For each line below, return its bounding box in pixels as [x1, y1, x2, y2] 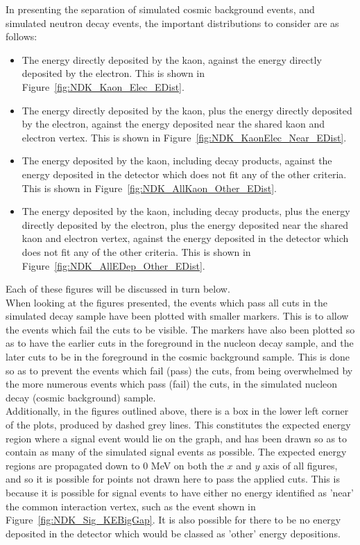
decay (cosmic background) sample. [6, 390, 156, 404]
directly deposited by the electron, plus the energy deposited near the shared [22, 217, 349, 232]
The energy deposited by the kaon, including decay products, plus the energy [22, 204, 350, 218]
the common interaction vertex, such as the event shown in [6, 499, 256, 513]
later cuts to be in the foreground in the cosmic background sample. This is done [6, 349, 350, 364]
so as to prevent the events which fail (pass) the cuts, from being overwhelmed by [6, 363, 353, 377]
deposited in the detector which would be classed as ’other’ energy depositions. [6, 526, 341, 540]
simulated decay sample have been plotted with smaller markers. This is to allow [6, 309, 349, 323]
